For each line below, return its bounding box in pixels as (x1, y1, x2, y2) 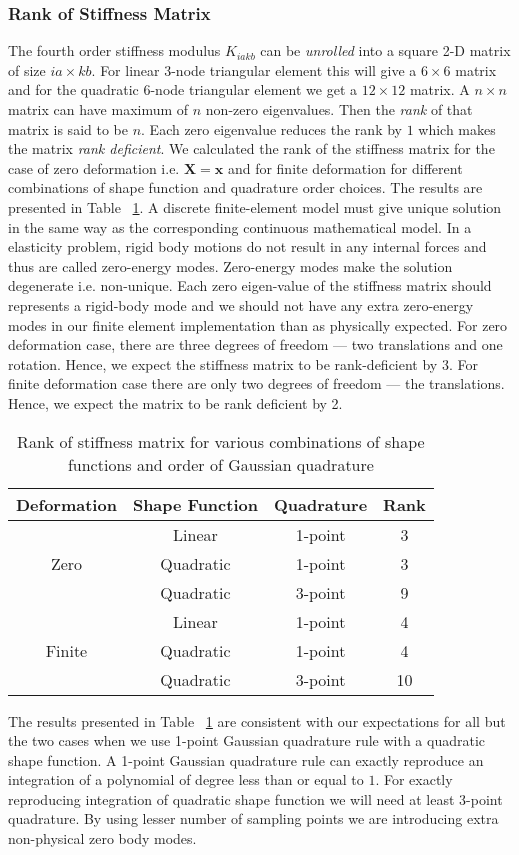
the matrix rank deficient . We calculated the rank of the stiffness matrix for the (8, 138, 495, 159)
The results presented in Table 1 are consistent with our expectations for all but (8, 710, 506, 731)
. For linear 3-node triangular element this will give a (91, 59, 417, 80)
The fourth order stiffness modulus (8, 40, 221, 61)
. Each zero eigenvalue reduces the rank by (141, 118, 402, 139)
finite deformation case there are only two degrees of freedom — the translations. (8, 373, 505, 394)
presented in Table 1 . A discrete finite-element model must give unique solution (8, 196, 502, 217)
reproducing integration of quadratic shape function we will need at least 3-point (8, 788, 503, 809)
